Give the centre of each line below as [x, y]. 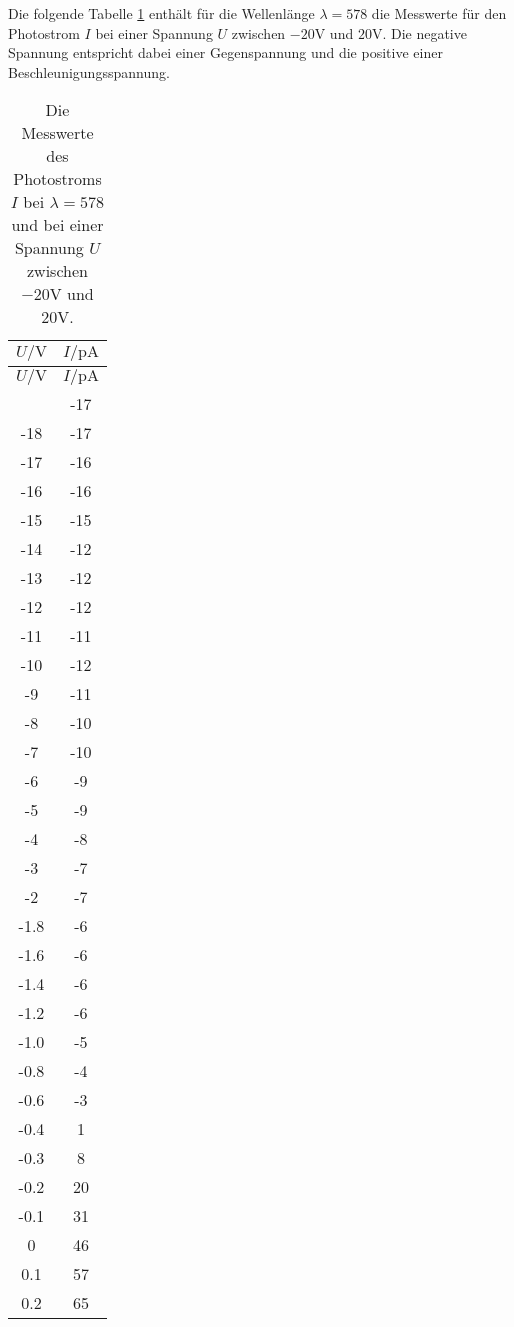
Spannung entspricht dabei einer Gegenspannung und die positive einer [225, 52]
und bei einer [57, 225]
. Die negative [424, 32]
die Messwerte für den [439, 13]
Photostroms [57, 179]
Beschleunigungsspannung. [89, 71]
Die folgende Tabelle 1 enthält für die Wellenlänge [161, 13]
